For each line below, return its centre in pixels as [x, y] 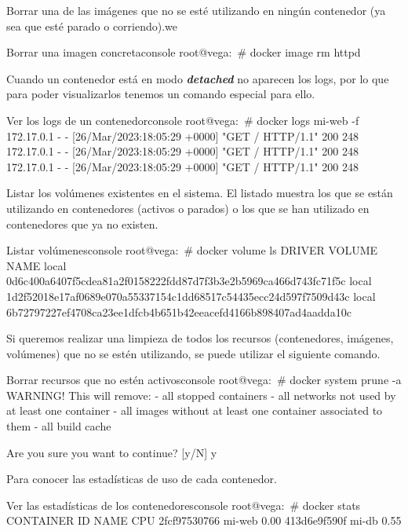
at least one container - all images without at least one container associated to [195, 410]
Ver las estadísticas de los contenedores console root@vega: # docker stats [184, 505]
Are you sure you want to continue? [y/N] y [112, 452]
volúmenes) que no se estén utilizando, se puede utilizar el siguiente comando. [193, 353]
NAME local [36, 265]
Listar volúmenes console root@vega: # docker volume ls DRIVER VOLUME [192, 250]
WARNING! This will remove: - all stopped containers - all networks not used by [201, 395]
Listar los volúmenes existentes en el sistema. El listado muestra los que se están [200, 193]
